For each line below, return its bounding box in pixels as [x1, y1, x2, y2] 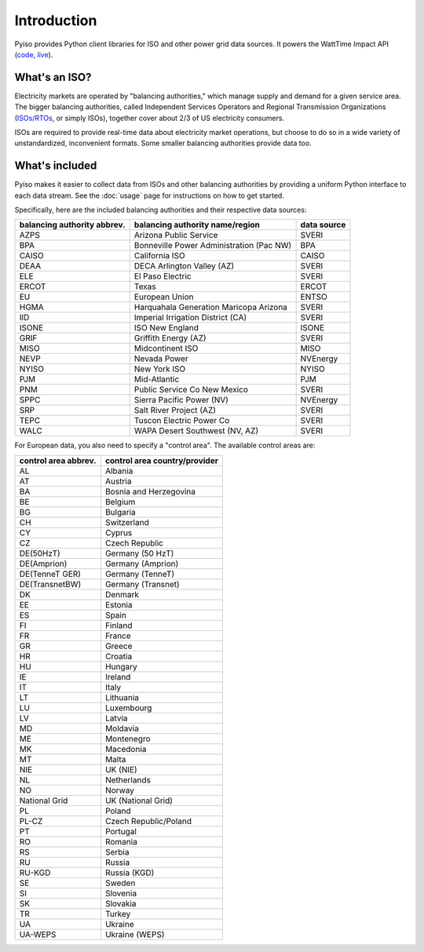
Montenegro [104, 733, 151, 744]
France [104, 630, 131, 641]
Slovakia [104, 898, 137, 909]
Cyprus [104, 527, 133, 538]
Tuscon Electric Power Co [133, 415, 230, 426]
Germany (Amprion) [104, 558, 179, 569]
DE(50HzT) [19, 548, 60, 559]
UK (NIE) [104, 764, 137, 775]
